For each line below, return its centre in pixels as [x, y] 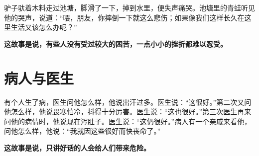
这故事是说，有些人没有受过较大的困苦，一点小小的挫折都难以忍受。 [116, 43]
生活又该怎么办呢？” [44, 27]
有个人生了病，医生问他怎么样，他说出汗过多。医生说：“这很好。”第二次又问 [128, 102]
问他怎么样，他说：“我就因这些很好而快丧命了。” [82, 131]
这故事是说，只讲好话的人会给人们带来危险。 [77, 147]
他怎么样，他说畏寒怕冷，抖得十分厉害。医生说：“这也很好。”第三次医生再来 [128, 112]
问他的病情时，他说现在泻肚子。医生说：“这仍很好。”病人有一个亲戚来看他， [128, 121]
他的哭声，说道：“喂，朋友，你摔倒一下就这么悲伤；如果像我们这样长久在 [124, 17]
